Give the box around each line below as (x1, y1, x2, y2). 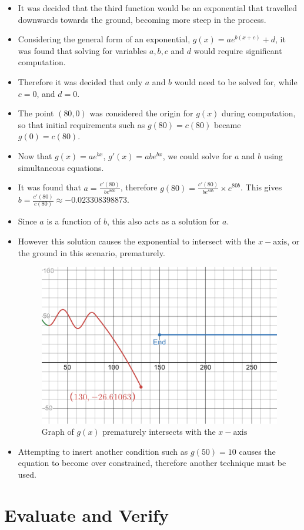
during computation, (222, 107, 296, 119)
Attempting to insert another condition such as (18, 445, 188, 457)
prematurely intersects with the (102, 425, 216, 438)
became (213, 118, 241, 130)
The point (18, 107, 54, 119)
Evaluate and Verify (4, 502, 169, 526)
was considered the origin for (89, 107, 193, 119)
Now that (18, 149, 52, 162)
